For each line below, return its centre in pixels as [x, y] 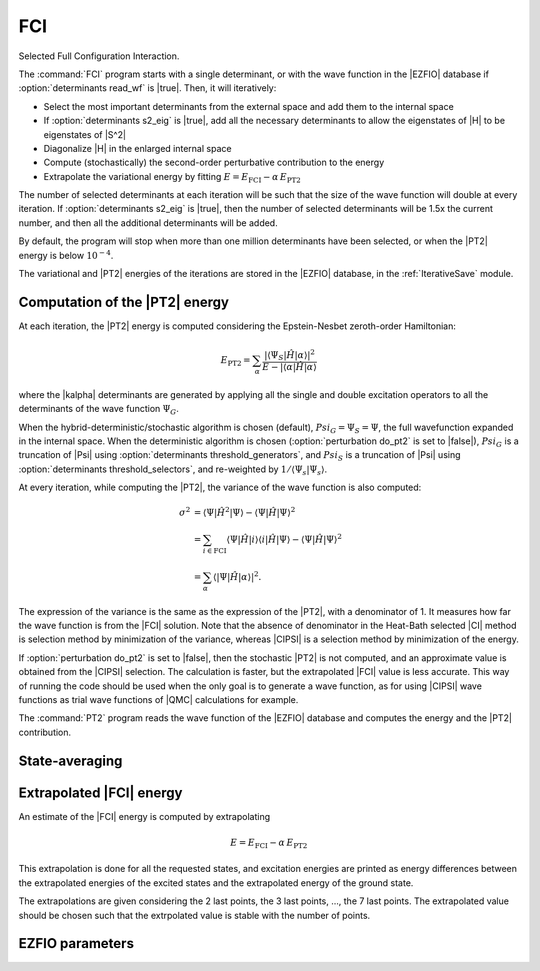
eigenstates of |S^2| [85, 134]
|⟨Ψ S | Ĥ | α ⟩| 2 [289, 355]
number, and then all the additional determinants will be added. [148, 222]
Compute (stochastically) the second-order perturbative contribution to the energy [214, 162]
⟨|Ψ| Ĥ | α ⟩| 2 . [237, 576]
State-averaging [70, 760]
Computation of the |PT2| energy [124, 301]
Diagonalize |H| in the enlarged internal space [137, 148]
